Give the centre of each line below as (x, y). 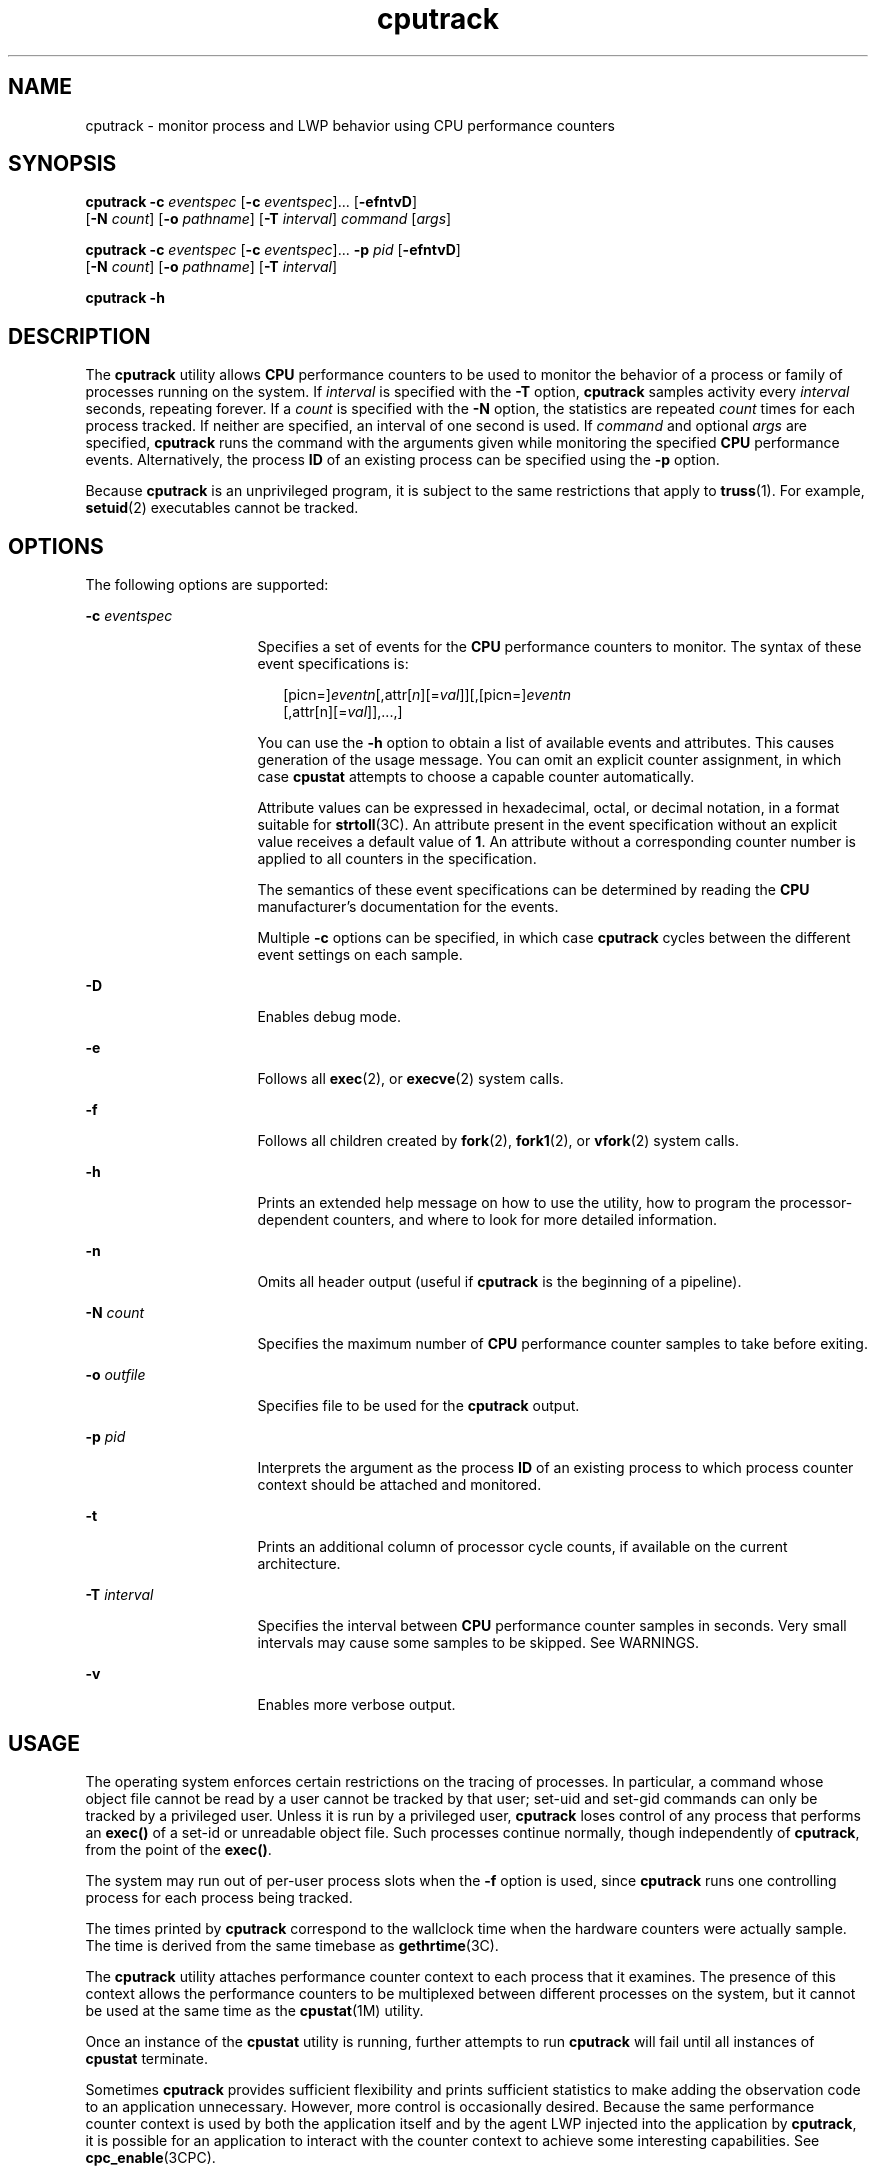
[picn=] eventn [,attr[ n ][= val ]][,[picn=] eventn (427, 695)
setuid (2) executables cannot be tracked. (222, 508)
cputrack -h (125, 298)
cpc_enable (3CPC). (150, 2157)
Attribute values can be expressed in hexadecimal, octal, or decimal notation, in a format (548, 808)
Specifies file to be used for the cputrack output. (418, 1406)
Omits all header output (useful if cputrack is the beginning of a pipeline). (499, 1282)
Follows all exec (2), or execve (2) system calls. (410, 1079)
